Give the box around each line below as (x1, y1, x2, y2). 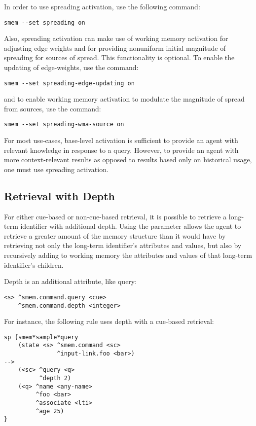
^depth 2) (39, 375, 72, 382)
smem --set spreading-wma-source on (4, 121, 124, 128)
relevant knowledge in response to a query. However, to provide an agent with (4, 144, 239, 155)
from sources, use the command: (4, 103, 101, 113)
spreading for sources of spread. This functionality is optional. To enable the (4, 52, 235, 63)
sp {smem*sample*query (4, 333, 78, 341)
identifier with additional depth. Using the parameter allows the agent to (20, 221, 241, 231)
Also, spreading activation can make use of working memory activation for (4, 33, 228, 43)
